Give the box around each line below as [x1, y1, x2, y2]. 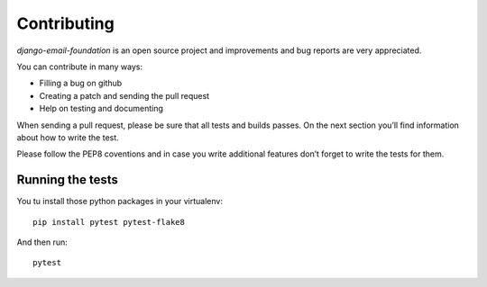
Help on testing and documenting [39, 103, 164, 114]
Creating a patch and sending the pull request [39, 90, 210, 101]
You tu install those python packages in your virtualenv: [16, 196, 223, 207]
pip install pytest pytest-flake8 [32, 217, 185, 227]
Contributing [16, 13, 115, 33]
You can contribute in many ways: [16, 61, 143, 72]
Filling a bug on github [39, 77, 123, 89]
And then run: [16, 237, 68, 247]
